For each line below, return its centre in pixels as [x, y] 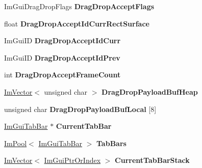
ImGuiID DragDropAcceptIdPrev [62, 57]
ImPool [16, 143]
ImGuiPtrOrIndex [72, 160]
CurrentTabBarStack [152, 160]
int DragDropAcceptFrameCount [62, 75]
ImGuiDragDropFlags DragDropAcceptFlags [79, 6]
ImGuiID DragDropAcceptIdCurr [62, 40]
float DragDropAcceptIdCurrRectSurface [77, 23]
